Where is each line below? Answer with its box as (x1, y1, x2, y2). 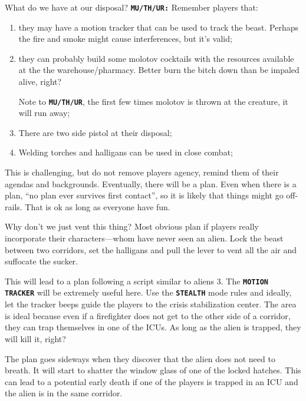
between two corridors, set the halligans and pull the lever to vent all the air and (5, 243, 297, 256)
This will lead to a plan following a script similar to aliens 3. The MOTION (5, 274, 268, 287)
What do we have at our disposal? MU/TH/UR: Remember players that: (5, 1, 258, 13)
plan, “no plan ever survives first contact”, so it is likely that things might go (5, 189, 284, 201)
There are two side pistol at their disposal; (18, 126, 172, 138)
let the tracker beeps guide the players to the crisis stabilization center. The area (5, 298, 297, 310)
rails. (5, 200, 22, 213)
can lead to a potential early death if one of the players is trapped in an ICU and (5, 375, 298, 387)
